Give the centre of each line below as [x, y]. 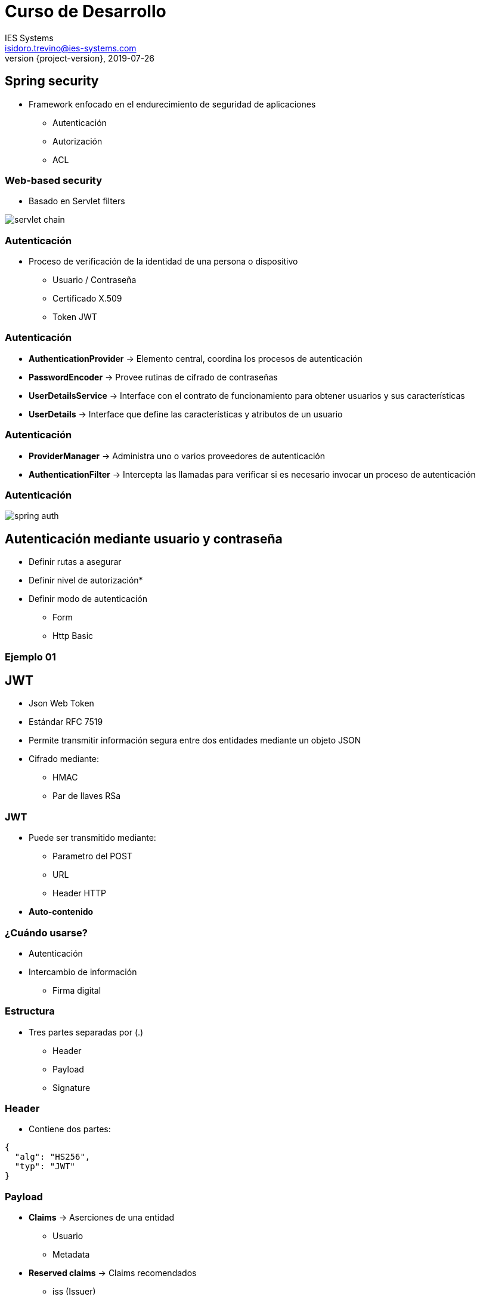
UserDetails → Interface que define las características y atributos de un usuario [186, 414]
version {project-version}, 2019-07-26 [80, 58]
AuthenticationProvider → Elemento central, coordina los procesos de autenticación [196, 358]
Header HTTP [79, 893]
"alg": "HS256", [52, 1157]
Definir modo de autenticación [88, 599]
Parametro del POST [92, 856]
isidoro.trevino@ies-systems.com [71, 48]
